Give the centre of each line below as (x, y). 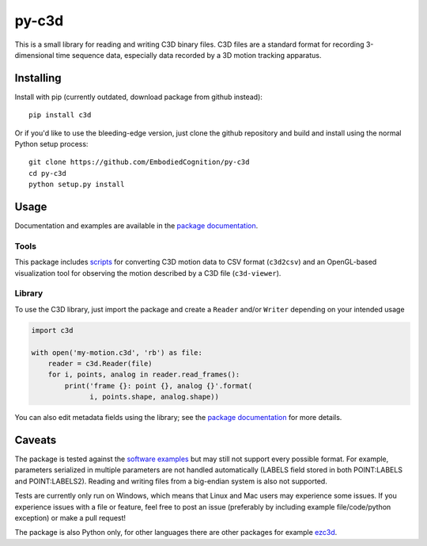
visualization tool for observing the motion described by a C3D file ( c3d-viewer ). (148, 273)
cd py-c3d (47, 173)
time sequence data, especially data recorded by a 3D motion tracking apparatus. (189, 55)
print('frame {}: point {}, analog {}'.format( (159, 386)
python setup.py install (77, 185)
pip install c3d (60, 115)
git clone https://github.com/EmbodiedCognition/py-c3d (139, 162)
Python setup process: (51, 144)
